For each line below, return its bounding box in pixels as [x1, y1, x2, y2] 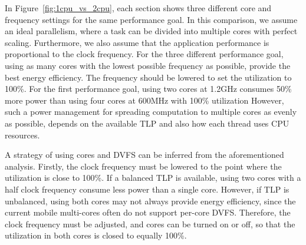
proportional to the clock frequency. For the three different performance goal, [5, 48, 284, 60]
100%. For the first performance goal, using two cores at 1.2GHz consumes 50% [5, 82, 292, 95]
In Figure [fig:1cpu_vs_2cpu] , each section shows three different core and [5, 2, 272, 14]
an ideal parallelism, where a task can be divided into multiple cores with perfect [5, 25, 298, 37]
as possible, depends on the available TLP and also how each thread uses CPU [5, 117, 289, 129]
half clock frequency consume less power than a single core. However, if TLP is [5, 183, 289, 195]
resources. [5, 128, 40, 141]
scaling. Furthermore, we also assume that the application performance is [5, 36, 269, 48]
